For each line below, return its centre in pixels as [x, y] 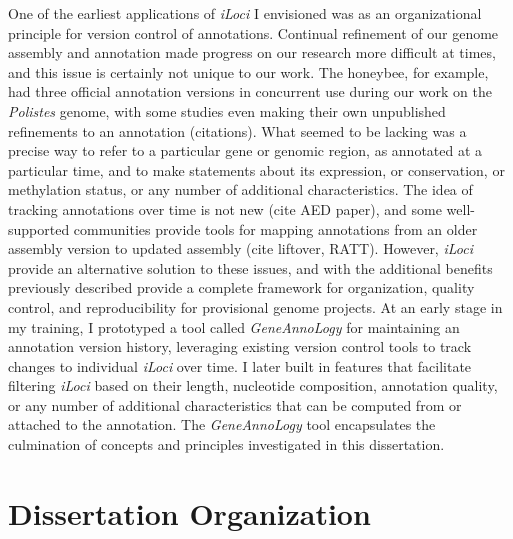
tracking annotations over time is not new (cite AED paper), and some [225, 208]
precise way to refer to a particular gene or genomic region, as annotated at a [245, 150]
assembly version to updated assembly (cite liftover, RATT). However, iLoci [240, 248]
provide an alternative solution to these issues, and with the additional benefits [250, 267]
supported [39, 228]
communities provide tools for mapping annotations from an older [275, 228]
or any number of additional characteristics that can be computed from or [235, 404]
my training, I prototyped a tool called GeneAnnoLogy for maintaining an [234, 326]
